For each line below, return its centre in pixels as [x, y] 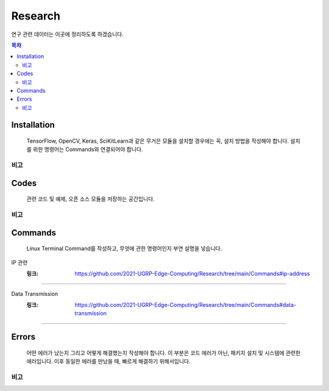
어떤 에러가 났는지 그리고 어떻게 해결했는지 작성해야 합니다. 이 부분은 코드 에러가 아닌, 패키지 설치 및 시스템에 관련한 [164, 353]
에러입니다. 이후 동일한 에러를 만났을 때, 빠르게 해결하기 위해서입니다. [108, 361]
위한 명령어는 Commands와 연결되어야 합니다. [88, 149]
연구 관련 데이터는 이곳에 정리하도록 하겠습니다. [68, 34]
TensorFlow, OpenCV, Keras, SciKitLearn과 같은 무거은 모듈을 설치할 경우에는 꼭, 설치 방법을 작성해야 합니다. [158, 141]
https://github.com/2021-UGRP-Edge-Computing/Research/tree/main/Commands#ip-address [192, 274]
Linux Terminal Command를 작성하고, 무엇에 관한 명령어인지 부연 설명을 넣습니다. [124, 249]
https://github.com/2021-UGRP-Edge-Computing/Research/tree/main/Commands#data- [186, 304]
